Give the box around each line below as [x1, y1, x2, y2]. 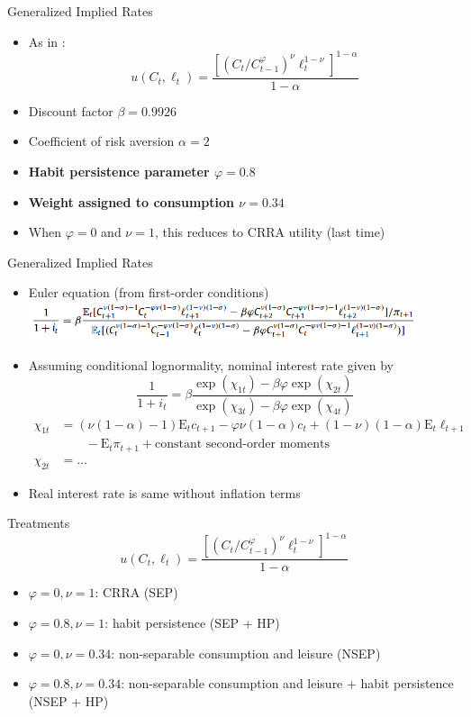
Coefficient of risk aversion [28, 132, 175, 150]
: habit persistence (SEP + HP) [104, 613, 280, 632]
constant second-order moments [154, 438, 330, 451]
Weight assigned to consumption [28, 192, 234, 211]
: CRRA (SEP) [95, 583, 178, 602]
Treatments [7, 513, 70, 532]
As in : [28, 32, 66, 50]
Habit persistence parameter [28, 161, 210, 180]
